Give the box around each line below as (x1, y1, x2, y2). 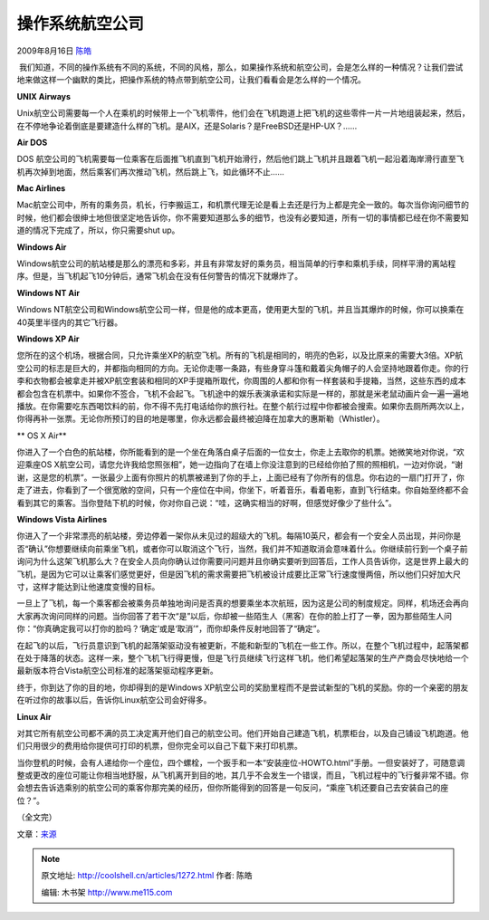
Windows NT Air (16, 287, 81, 298)
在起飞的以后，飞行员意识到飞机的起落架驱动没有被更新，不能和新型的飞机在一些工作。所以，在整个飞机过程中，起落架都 (16, 639, 469, 651)
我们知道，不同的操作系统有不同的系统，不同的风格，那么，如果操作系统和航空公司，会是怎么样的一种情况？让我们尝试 (18, 62, 464, 72)
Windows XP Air (16, 333, 81, 344)
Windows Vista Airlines (16, 514, 108, 525)
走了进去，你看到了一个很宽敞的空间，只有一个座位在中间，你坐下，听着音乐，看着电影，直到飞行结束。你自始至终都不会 (16, 484, 469, 495)
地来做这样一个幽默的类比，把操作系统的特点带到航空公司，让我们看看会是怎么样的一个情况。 (16, 74, 366, 85)
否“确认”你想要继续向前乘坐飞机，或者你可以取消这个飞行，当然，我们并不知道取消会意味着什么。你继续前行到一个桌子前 (16, 543, 468, 554)
